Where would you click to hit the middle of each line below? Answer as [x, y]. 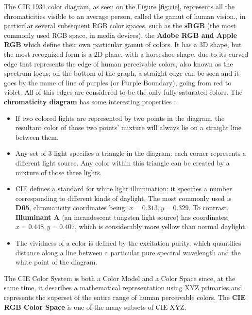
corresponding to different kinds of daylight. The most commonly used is [123, 198]
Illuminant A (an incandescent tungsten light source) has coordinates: [122, 217]
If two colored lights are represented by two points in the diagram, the [120, 118]
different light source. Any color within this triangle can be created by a [122, 162]
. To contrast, [209, 207]
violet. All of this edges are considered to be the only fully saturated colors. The [123, 92]
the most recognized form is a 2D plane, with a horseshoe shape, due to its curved [126, 54]
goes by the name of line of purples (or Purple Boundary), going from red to [118, 82]
